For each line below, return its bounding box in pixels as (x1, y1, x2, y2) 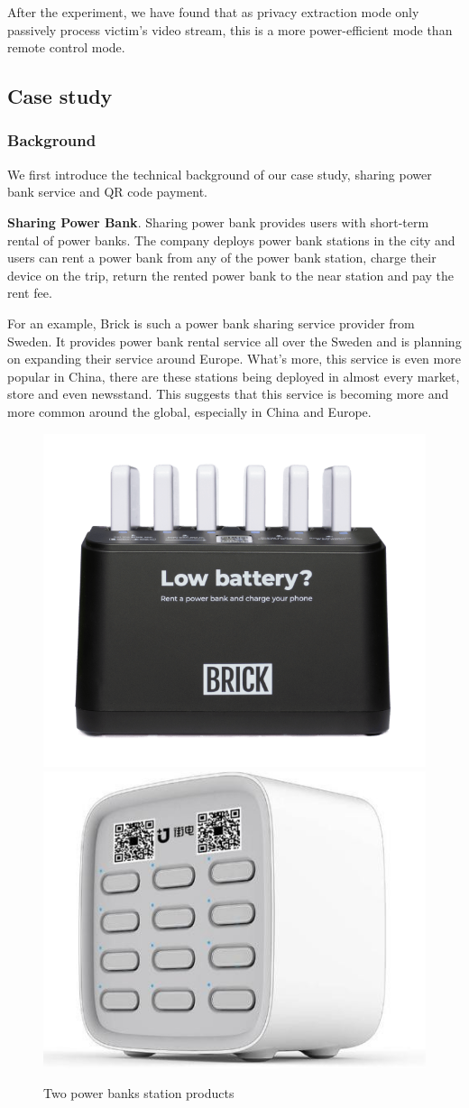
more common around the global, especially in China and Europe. (7, 402, 372, 420)
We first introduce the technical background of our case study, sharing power (7, 164, 432, 183)
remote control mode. (7, 38, 125, 57)
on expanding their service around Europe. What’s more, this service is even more (7, 349, 461, 368)
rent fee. (7, 283, 52, 302)
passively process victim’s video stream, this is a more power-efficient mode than (7, 20, 453, 39)
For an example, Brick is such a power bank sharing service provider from (7, 313, 415, 332)
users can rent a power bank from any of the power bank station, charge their (7, 248, 437, 267)
